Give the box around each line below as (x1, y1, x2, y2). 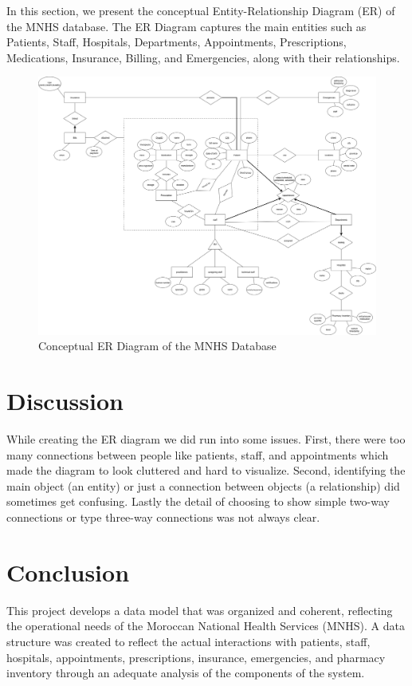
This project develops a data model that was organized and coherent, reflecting (6, 601, 393, 618)
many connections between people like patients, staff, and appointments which (6, 446, 389, 463)
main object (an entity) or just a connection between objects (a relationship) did (6, 477, 400, 494)
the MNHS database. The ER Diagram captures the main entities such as (6, 18, 367, 34)
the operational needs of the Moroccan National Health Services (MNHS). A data (6, 617, 406, 634)
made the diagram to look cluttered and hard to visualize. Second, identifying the (6, 462, 406, 479)
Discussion (6, 384, 124, 417)
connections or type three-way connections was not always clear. (6, 509, 320, 526)
